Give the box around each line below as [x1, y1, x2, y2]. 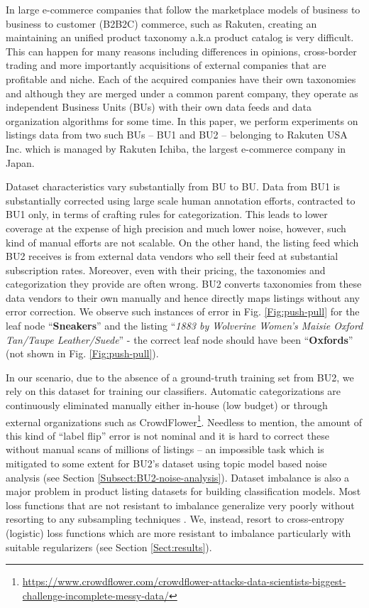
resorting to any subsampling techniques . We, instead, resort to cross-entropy [6, 511, 345, 526]
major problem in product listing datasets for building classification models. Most [6, 484, 361, 499]
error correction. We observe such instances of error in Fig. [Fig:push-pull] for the [6, 304, 360, 319]
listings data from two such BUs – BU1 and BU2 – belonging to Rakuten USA [6, 127, 348, 142]
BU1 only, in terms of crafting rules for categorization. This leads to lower [6, 207, 328, 222]
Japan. [6, 155, 35, 170]
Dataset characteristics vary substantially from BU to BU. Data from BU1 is [6, 179, 340, 194]
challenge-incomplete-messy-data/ [22, 587, 170, 602]
